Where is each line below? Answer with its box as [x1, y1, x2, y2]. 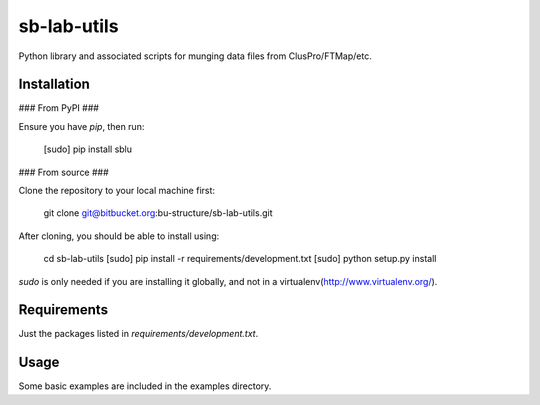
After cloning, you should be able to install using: [18, 230, 220, 242]
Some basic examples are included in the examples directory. [18, 380, 272, 392]
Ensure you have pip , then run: [18, 120, 145, 132]
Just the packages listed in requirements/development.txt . [18, 328, 259, 340]
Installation [18, 76, 90, 93]
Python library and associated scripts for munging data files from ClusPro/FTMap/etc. [18, 50, 372, 62]
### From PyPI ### [18, 102, 100, 114]
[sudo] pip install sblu [43, 143, 133, 155]
